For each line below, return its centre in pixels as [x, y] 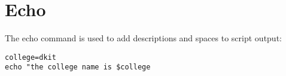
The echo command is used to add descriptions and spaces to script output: [143, 38]
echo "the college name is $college [78, 67]
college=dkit [31, 57]
